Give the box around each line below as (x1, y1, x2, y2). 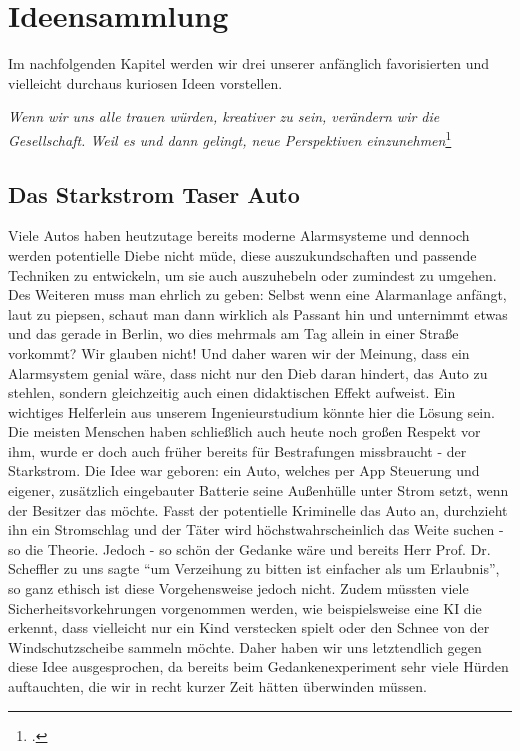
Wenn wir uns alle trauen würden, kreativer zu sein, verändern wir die (8, 106, 440, 127)
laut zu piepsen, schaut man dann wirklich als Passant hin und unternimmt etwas (8, 303, 508, 324)
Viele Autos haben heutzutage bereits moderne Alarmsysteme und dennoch (8, 225, 470, 246)
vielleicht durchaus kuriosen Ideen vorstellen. (8, 72, 283, 93)
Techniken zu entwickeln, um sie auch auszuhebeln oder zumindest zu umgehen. (8, 264, 497, 285)
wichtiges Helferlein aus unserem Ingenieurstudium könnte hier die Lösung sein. (8, 401, 495, 422)
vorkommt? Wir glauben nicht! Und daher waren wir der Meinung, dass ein (8, 342, 470, 363)
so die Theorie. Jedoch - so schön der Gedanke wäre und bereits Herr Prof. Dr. (8, 538, 491, 559)
